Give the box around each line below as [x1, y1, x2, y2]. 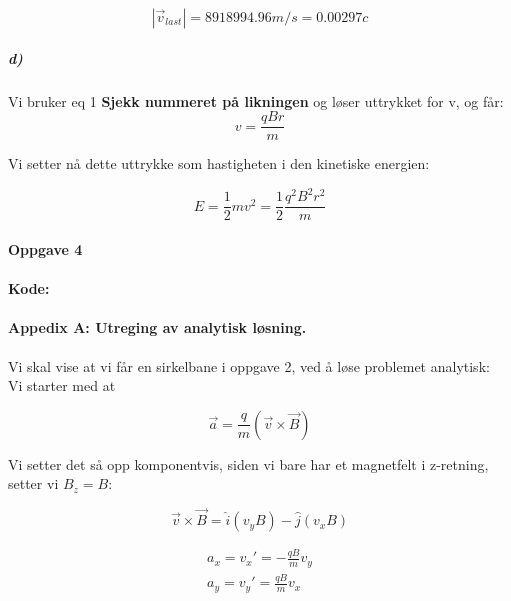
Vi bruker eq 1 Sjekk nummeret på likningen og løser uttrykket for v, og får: [8, 90, 504, 111]
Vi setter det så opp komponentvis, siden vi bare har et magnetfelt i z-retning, [8, 453, 489, 474]
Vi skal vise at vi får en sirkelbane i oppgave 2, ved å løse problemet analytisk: [8, 355, 490, 376]
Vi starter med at [8, 375, 116, 396]
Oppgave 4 [8, 238, 83, 259]
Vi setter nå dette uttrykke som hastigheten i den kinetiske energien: [8, 153, 430, 174]
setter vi [8, 473, 59, 494]
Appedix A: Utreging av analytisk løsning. [8, 317, 307, 338]
